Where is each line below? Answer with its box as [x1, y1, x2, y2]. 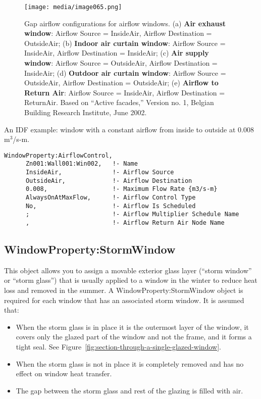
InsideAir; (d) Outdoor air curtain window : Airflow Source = [24, 67, 226, 78]
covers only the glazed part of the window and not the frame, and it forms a [16, 331, 252, 342]
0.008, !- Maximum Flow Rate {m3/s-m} [25, 185, 218, 193]
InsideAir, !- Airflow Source [25, 169, 174, 176]
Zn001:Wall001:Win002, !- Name [25, 160, 138, 168]
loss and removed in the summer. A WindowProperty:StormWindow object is [4, 285, 243, 295]
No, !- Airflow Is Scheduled [25, 202, 196, 210]
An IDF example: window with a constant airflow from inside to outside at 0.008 [4, 124, 254, 134]
